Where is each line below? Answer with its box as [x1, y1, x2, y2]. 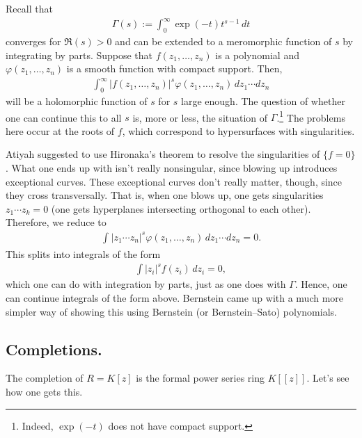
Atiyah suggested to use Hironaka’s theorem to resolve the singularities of [6, 147, 320, 161]
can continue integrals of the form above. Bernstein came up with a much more [6, 291, 344, 305]
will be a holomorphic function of [6, 94, 148, 108]
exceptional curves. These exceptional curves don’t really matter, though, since [6, 174, 343, 188]
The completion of [6, 371, 84, 385]
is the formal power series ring [136, 371, 265, 385]
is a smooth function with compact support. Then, [66, 61, 283, 76]
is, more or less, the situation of [132, 110, 268, 124]
